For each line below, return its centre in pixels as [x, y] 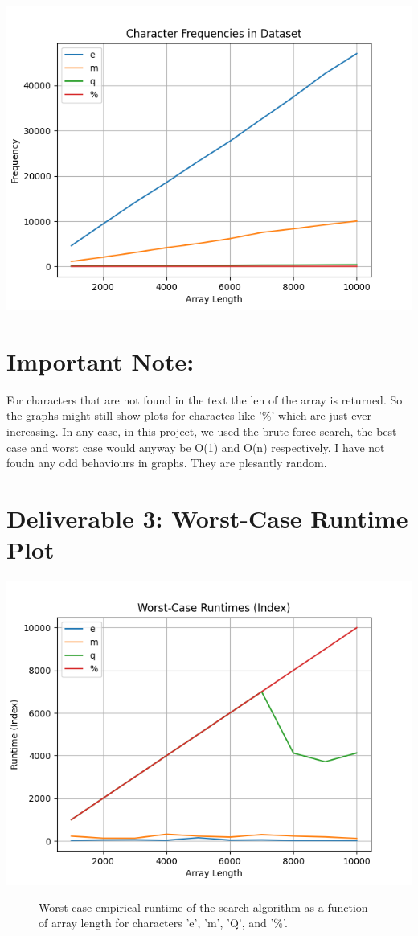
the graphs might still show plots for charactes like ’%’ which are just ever [189, 415]
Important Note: [100, 361]
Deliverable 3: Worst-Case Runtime [207, 517]
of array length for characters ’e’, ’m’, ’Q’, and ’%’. [163, 923]
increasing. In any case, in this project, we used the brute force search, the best [202, 431]
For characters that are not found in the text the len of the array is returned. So [205, 399]
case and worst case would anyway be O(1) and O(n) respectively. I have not [196, 447]
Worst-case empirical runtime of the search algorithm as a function [203, 907]
